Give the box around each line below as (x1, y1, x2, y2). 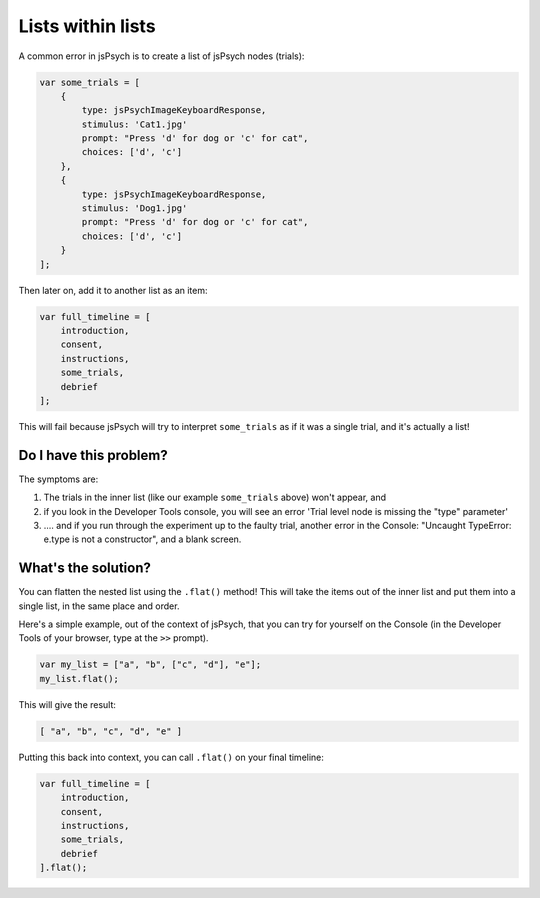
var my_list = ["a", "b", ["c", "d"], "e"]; (39, 659, 262, 670)
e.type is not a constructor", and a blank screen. (43, 533, 242, 545)
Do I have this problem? (18, 446, 169, 464)
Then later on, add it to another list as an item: (18, 284, 209, 296)
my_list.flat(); (39, 673, 120, 684)
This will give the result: (18, 698, 117, 710)
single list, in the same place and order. (18, 600, 180, 612)
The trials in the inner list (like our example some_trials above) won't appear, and (43, 491, 387, 504)
